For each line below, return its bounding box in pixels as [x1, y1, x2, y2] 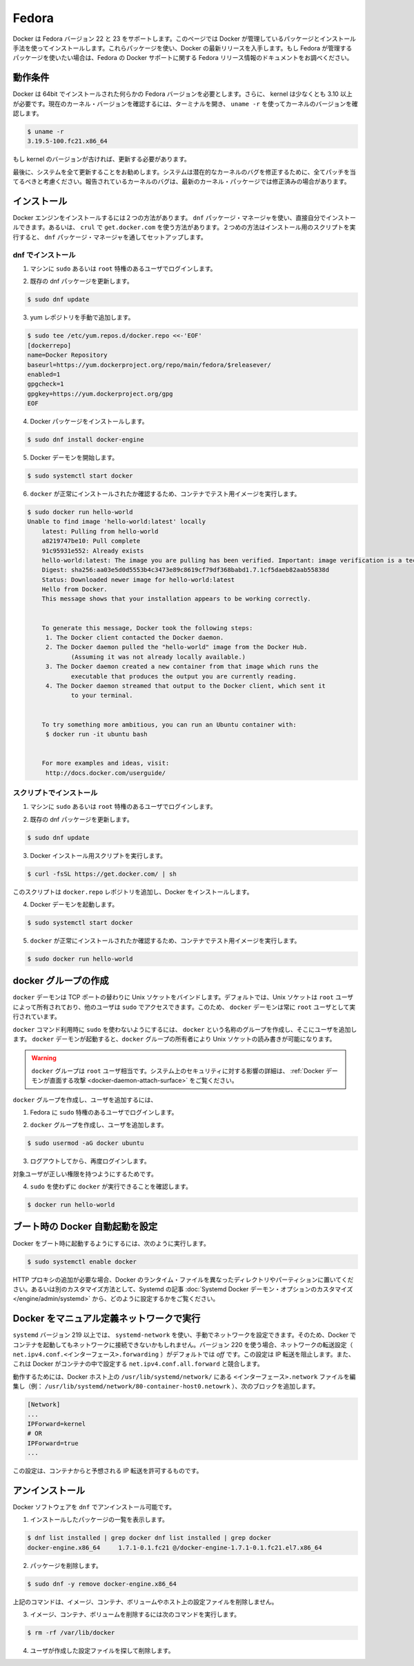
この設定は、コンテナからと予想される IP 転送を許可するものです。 [12, 1467, 203, 1475]
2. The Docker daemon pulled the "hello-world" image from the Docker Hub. [45, 643, 308, 651]
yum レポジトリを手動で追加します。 [30, 313, 135, 322]
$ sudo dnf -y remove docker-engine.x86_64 [27, 1580, 177, 1587]
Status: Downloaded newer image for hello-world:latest [41, 576, 235, 583]
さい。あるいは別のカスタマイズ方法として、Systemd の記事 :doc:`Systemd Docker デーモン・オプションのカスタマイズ [12, 1284, 353, 1293]
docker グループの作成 [12, 975, 109, 987]
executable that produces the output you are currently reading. [70, 672, 297, 680]
